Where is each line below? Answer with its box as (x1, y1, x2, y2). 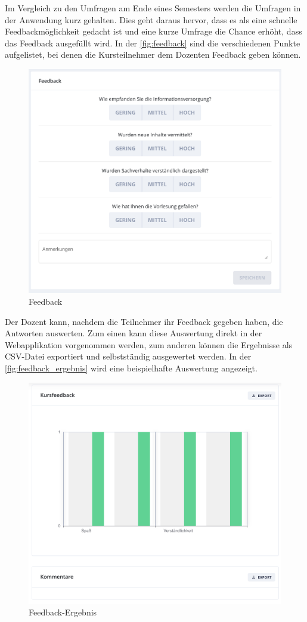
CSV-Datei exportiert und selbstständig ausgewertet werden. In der (5, 350, 252, 362)
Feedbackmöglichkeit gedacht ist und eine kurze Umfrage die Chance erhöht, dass (5, 25, 302, 37)
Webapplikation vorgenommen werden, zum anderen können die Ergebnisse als (5, 338, 293, 351)
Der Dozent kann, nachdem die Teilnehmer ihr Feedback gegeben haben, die (5, 315, 283, 327)
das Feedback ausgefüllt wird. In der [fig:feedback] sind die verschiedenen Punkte (5, 36, 300, 49)
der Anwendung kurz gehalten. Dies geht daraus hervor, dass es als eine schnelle (5, 13, 297, 26)
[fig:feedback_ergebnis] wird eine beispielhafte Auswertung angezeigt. (5, 361, 258, 374)
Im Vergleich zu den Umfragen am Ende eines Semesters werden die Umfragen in (5, 2, 301, 14)
